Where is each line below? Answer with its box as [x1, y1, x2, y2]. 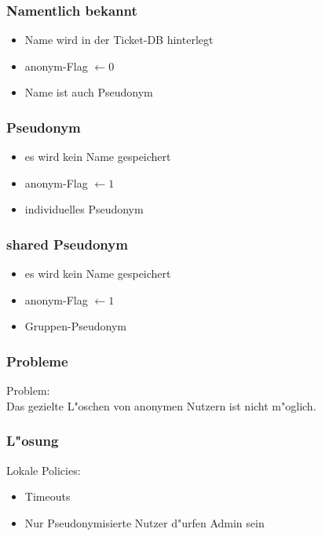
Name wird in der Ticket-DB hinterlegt [24, 31, 214, 48]
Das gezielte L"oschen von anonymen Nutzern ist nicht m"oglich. [6, 397, 317, 414]
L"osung [6, 431, 59, 450]
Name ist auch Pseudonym [24, 84, 153, 100]
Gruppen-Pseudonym [24, 318, 126, 334]
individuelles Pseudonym [24, 201, 144, 217]
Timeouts [24, 488, 71, 505]
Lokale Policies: [6, 461, 81, 478]
